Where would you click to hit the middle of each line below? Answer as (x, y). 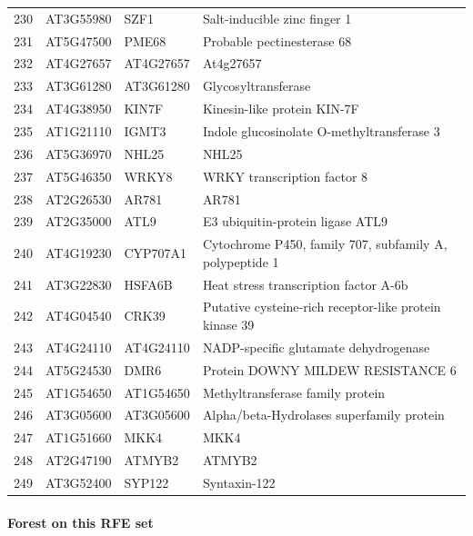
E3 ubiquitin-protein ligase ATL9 (295, 221)
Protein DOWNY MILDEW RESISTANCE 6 (329, 369)
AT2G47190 (79, 460)
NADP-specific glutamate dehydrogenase (316, 347)
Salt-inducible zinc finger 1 (277, 18)
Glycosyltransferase (257, 86)
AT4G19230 (79, 252)
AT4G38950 (79, 109)
